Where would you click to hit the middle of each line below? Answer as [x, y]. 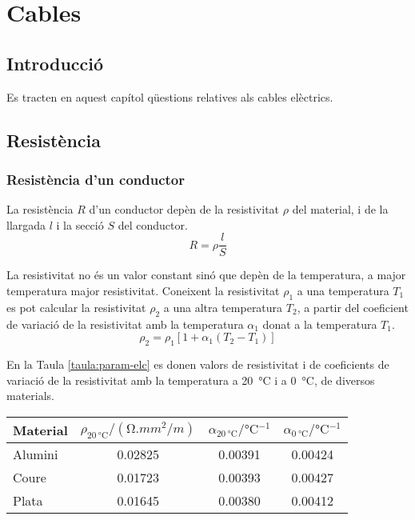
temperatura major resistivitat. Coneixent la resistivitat [143, 291]
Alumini [36, 454]
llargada [26, 224]
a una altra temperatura [223, 307]
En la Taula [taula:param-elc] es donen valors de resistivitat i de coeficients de [198, 364]
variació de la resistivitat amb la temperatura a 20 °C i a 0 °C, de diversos [191, 380]
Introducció [55, 63]
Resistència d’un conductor [96, 179]
